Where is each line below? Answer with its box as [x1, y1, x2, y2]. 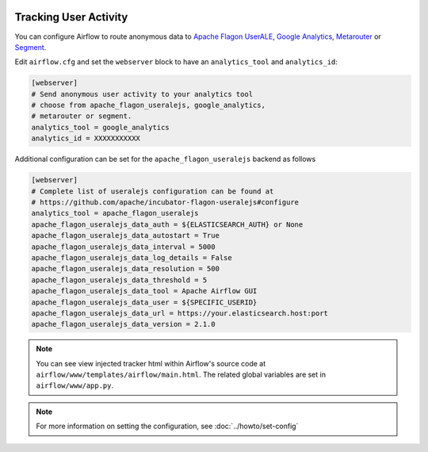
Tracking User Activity [14, 10, 128, 24]
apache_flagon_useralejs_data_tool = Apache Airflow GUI [31, 286, 258, 296]
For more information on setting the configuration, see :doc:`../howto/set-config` [36, 421, 299, 431]
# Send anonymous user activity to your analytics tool [31, 90, 254, 98]
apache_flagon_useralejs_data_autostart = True [31, 231, 220, 240]
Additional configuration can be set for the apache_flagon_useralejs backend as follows [14, 155, 316, 164]
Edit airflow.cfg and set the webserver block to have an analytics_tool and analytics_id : [14, 57, 338, 67]
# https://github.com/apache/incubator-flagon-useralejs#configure [31, 197, 300, 206]
